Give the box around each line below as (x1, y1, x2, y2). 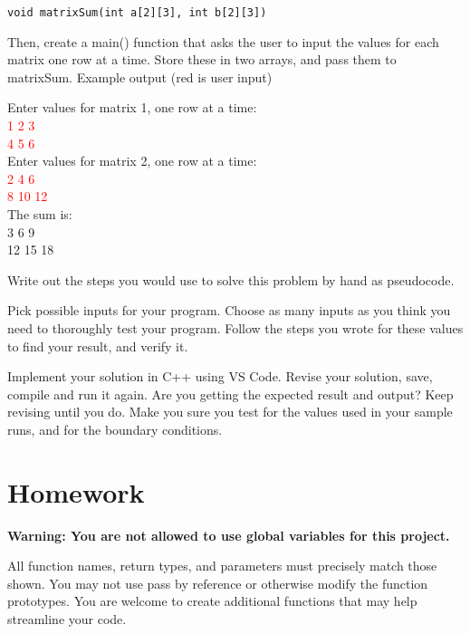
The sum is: (7, 205, 72, 223)
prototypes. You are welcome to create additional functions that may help (7, 591, 417, 610)
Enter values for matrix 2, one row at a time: (7, 151, 257, 170)
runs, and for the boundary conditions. (7, 419, 223, 438)
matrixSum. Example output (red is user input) (7, 67, 273, 86)
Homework (7, 473, 145, 510)
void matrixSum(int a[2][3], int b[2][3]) (7, 6, 267, 19)
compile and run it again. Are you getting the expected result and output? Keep (7, 384, 454, 403)
